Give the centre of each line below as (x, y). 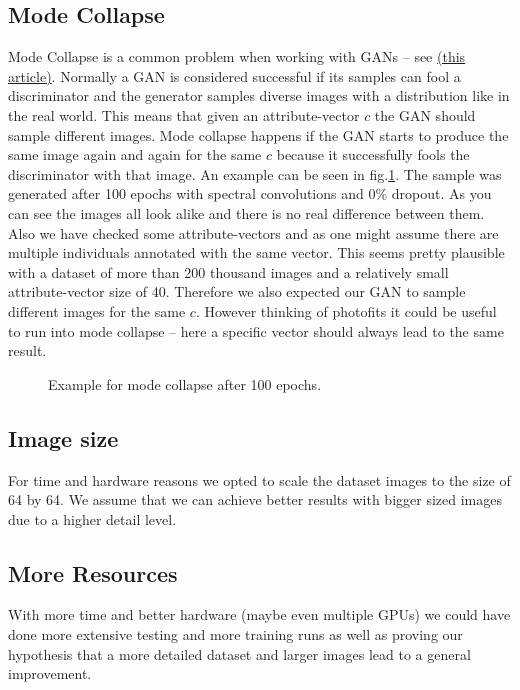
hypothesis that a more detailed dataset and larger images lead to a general (239, 653)
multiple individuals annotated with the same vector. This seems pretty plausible (256, 252)
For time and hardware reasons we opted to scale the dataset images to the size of (259, 479)
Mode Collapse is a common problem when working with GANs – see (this (237, 56)
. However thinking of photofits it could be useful (346, 310)
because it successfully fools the (373, 154)
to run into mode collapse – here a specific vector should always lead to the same (256, 330)
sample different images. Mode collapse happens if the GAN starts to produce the (258, 134)
